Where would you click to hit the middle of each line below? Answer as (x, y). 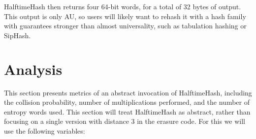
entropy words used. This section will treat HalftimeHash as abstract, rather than (127, 111)
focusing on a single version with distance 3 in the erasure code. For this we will (125, 121)
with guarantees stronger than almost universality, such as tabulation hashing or (125, 26)
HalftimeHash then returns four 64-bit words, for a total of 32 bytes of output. (123, 6)
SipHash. (17, 35)
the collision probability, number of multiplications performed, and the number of (127, 102)
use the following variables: (45, 130)
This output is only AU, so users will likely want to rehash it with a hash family (125, 16)
